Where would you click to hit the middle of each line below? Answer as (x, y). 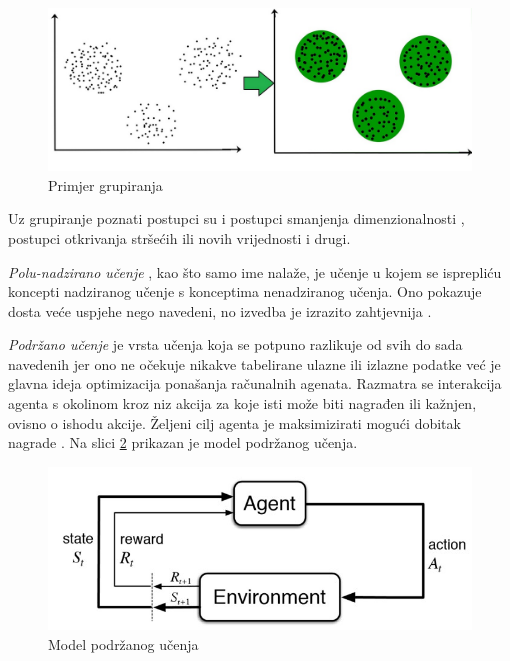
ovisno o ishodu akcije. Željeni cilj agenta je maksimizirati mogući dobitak (234, 422)
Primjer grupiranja (105, 184)
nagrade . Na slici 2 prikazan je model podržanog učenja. (183, 442)
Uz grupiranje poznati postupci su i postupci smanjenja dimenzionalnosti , (236, 218)
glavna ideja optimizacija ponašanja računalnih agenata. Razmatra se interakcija (255, 383)
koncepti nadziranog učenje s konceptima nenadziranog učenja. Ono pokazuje (245, 291)
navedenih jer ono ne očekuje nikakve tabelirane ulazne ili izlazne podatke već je (254, 363)
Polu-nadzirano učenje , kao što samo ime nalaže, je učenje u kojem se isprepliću (255, 271)
